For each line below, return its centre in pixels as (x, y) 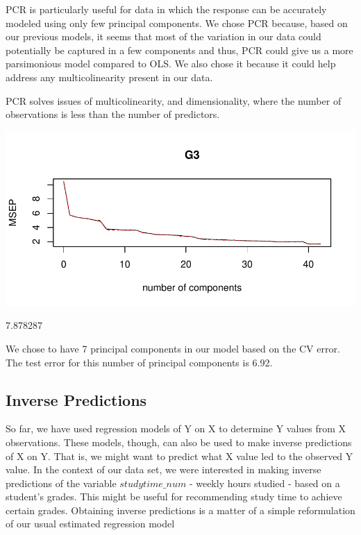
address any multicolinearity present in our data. (109, 77)
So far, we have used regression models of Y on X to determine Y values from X (176, 428)
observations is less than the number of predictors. (113, 114)
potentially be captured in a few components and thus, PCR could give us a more (179, 50)
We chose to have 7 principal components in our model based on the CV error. (173, 348)
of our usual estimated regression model (90, 524)
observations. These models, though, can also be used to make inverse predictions (179, 442)
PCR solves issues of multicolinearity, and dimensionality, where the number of (174, 100)
